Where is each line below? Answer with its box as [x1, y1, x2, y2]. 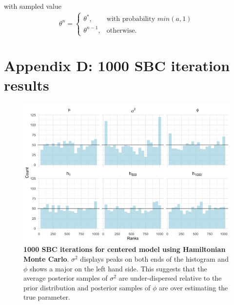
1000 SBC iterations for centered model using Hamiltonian [23, 244, 226, 254]
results [4, 75, 49, 95]
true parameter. [23, 292, 70, 302]
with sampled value [4, 1, 61, 11]
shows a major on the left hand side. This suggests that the [30, 263, 207, 273]
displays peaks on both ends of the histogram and [80, 253, 229, 264]
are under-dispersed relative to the [118, 273, 222, 283]
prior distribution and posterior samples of [23, 282, 151, 292]
